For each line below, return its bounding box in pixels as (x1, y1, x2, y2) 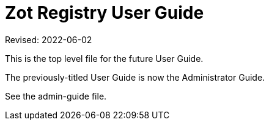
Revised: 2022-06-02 (5, 34, 92, 45)
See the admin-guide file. (5, 90, 107, 101)
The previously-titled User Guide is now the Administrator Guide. (5, 72, 265, 83)
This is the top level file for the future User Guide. (5, 53, 204, 64)
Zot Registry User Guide (5, 2, 204, 23)
